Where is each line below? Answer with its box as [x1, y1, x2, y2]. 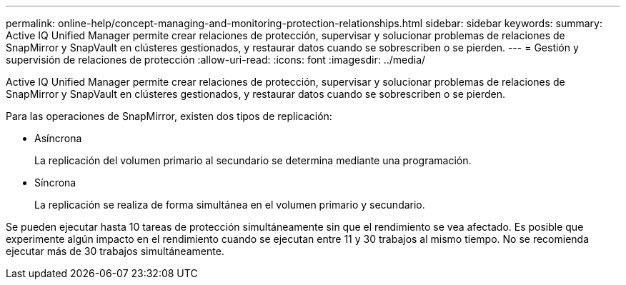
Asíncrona [34, 132, 82, 144]
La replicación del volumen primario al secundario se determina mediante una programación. [34, 154, 472, 166]
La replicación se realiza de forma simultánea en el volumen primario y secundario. [34, 199, 425, 211]
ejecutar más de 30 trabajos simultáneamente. [6, 245, 224, 257]
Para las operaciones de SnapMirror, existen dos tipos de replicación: [6, 110, 332, 122]
